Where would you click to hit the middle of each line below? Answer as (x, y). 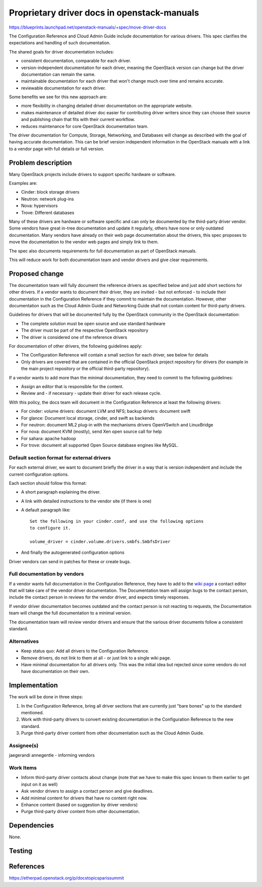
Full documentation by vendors (47, 574)
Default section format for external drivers (60, 458)
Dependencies (32, 825)
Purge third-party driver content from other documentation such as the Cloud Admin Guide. (113, 733)
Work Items (23, 768)
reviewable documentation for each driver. (64, 88)
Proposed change (36, 274)
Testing (21, 851)
